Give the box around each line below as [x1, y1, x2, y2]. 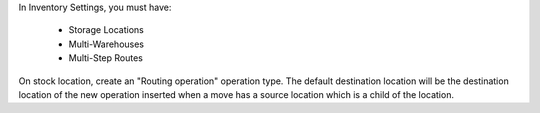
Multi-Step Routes [68, 52, 144, 64]
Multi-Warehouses [68, 38, 145, 50]
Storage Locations [68, 24, 144, 36]
